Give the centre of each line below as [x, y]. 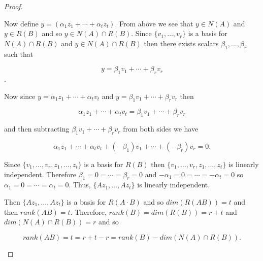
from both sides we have [161, 129]
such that [19, 54]
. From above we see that [154, 23]
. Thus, [80, 185]
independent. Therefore [40, 174]
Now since [20, 96]
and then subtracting [37, 129]
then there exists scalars [181, 43]
